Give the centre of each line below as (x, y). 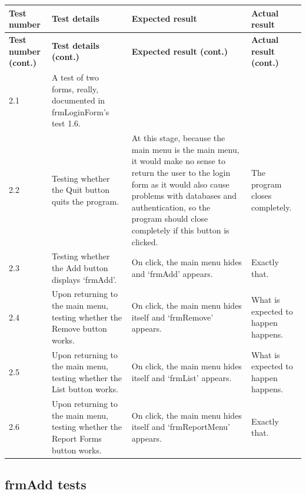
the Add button (80, 267)
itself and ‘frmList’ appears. (182, 377)
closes (261, 196)
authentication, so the (171, 207)
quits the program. (85, 201)
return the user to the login (181, 172)
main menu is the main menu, (185, 149)
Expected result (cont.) (180, 51)
